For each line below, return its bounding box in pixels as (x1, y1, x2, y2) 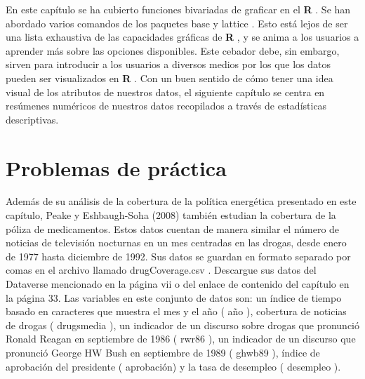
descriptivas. (6, 112, 59, 126)
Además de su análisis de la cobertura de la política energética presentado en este (6, 194, 357, 208)
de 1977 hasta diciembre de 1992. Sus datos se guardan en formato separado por (6, 248, 351, 263)
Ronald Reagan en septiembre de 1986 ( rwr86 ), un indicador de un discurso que (6, 331, 356, 346)
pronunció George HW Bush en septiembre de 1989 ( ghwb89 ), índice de (6, 345, 320, 359)
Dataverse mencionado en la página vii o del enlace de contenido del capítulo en (6, 277, 350, 291)
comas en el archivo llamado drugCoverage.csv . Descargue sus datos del (6, 262, 317, 277)
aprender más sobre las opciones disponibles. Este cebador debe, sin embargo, (6, 43, 340, 58)
